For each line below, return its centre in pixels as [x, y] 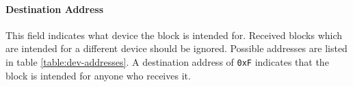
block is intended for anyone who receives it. [98, 75]
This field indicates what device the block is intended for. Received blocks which [174, 35]
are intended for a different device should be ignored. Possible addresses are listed [176, 48]
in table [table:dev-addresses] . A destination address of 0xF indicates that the [167, 61]
